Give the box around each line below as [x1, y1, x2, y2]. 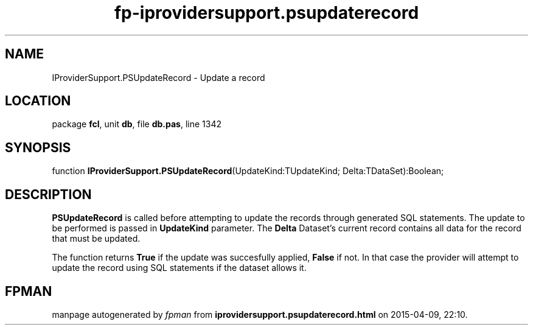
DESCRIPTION [5, 186, 92, 202]
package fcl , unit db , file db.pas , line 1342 [52, 119, 221, 130]
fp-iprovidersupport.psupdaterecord [114, 2, 419, 23]
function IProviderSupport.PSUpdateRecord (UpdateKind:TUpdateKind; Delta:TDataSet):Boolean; [52, 166, 444, 177]
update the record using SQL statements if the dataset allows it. [52, 262, 307, 273]
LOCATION [5, 93, 71, 109]
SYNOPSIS [5, 139, 71, 155]
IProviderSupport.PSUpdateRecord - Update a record [52, 72, 265, 83]
